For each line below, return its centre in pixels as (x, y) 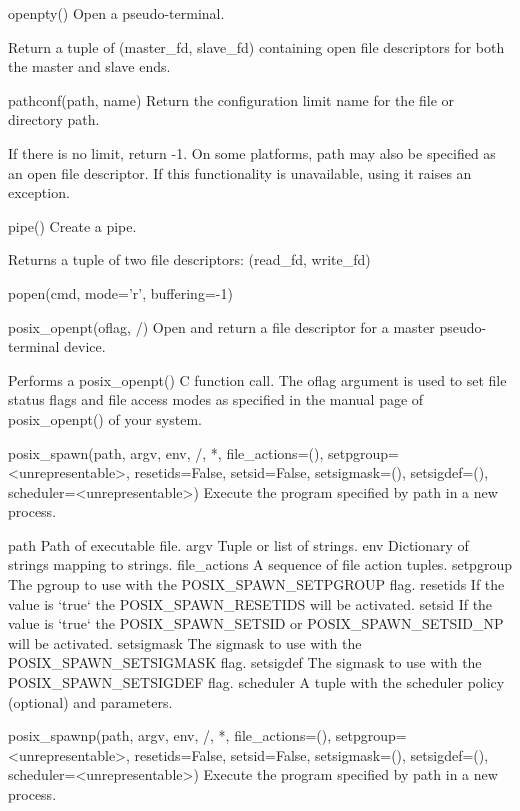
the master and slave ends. (89, 66)
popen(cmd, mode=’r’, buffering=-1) (120, 292)
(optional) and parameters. (90, 701)
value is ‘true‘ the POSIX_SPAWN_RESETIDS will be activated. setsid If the (250, 603)
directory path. (54, 119)
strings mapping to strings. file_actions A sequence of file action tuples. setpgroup (260, 564)
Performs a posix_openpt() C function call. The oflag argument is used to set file (257, 379)
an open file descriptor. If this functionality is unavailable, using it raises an (240, 172)
